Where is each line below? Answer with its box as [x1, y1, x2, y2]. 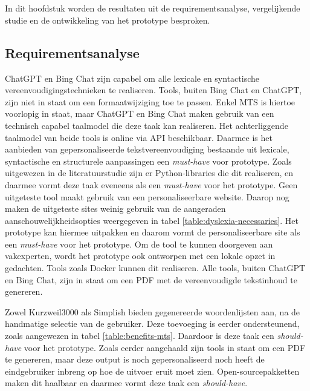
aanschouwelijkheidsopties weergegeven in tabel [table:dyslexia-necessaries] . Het [5, 214, 299, 226]
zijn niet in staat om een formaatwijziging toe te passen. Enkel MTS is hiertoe [5, 95, 295, 108]
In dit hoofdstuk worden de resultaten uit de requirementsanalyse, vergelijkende [5, 2, 300, 15]
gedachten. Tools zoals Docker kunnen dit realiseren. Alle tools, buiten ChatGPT [5, 261, 306, 274]
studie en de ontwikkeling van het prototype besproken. [5, 13, 210, 26]
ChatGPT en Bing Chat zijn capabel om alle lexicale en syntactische [5, 71, 259, 84]
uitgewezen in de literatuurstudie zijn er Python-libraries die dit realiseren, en [5, 166, 294, 179]
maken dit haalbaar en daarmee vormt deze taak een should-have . [5, 376, 248, 389]
